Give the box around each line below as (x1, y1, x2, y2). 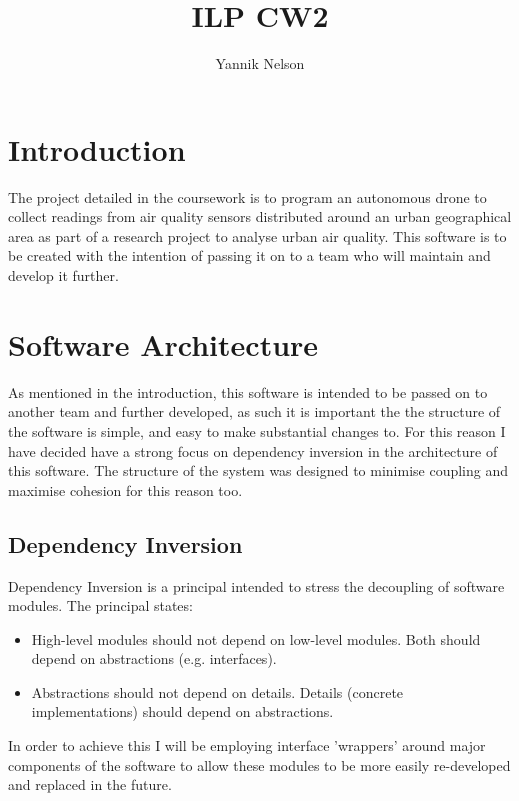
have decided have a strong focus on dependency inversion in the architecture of (8, 440, 498, 461)
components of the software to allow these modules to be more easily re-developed (8, 754, 511, 775)
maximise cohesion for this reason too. (8, 479, 243, 500)
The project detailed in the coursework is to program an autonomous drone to (8, 186, 487, 207)
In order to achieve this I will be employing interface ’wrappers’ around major (8, 735, 486, 756)
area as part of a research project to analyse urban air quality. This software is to (8, 225, 507, 246)
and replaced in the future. (8, 774, 172, 795)
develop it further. (8, 265, 119, 286)
